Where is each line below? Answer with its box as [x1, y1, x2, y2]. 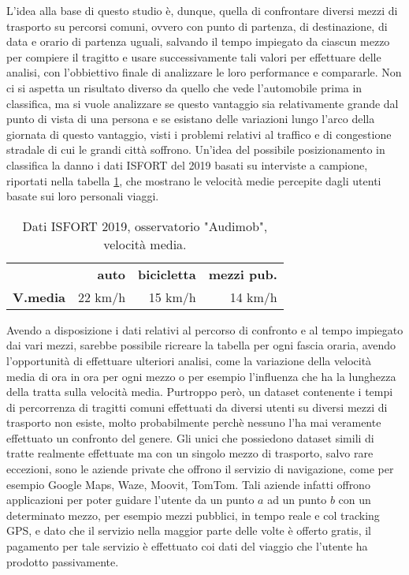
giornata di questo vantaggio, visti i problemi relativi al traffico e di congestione [6, 125, 392, 142]
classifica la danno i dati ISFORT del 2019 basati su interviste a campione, [6, 156, 368, 173]
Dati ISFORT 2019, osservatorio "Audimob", [22, 216, 268, 235]
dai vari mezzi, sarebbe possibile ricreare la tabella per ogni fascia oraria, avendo [6, 337, 396, 353]
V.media [13, 287, 66, 306]
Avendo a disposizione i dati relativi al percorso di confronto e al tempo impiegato [6, 321, 403, 338]
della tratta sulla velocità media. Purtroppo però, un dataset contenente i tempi [6, 383, 393, 400]
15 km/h [148, 287, 196, 306]
